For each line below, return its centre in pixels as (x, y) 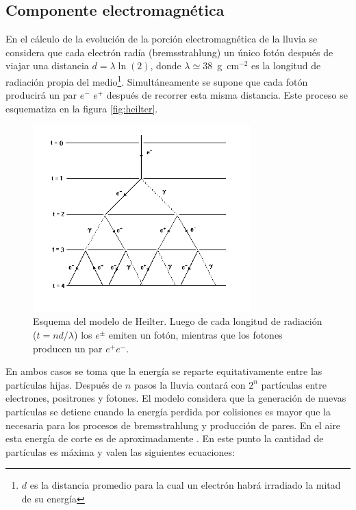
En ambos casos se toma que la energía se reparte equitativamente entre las (164, 371)
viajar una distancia (47, 65)
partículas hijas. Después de (64, 384)
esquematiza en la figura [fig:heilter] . (82, 108)
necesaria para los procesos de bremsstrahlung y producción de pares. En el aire (173, 425)
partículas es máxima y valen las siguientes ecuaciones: (120, 451)
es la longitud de (286, 65)
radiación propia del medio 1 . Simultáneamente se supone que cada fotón (157, 80)
